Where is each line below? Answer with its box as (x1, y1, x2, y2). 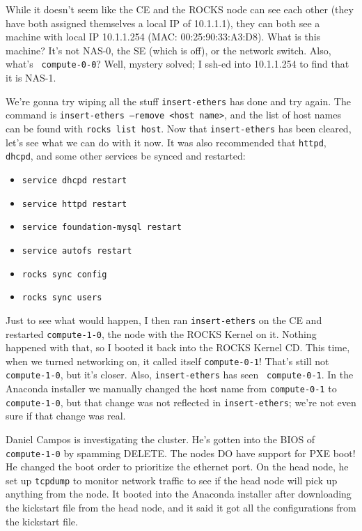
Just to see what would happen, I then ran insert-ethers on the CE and (6, 312, 322, 327)
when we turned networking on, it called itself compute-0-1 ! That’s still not (6, 353, 329, 368)
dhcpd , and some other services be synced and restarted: (6, 148, 246, 163)
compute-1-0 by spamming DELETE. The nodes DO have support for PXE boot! (6, 445, 356, 460)
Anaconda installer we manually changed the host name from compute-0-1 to (6, 381, 337, 396)
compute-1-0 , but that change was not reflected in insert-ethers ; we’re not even (6, 394, 356, 409)
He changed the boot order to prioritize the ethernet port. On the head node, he (6, 459, 349, 474)
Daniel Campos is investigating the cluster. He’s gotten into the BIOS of (6, 431, 315, 446)
